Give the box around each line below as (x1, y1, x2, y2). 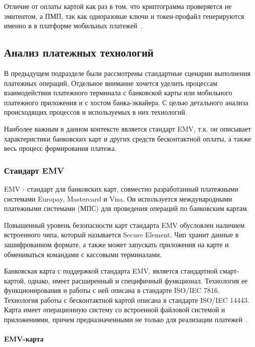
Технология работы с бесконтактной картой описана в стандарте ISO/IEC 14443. (4, 294, 250, 305)
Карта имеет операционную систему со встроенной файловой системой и (4, 304, 225, 315)
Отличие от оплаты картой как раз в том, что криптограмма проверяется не (4, 1, 232, 11)
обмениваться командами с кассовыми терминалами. (4, 249, 162, 259)
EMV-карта (4, 334, 44, 344)
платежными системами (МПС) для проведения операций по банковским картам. (4, 203, 249, 213)
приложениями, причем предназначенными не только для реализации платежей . (4, 314, 248, 325)
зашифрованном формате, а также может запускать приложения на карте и (4, 239, 229, 249)
